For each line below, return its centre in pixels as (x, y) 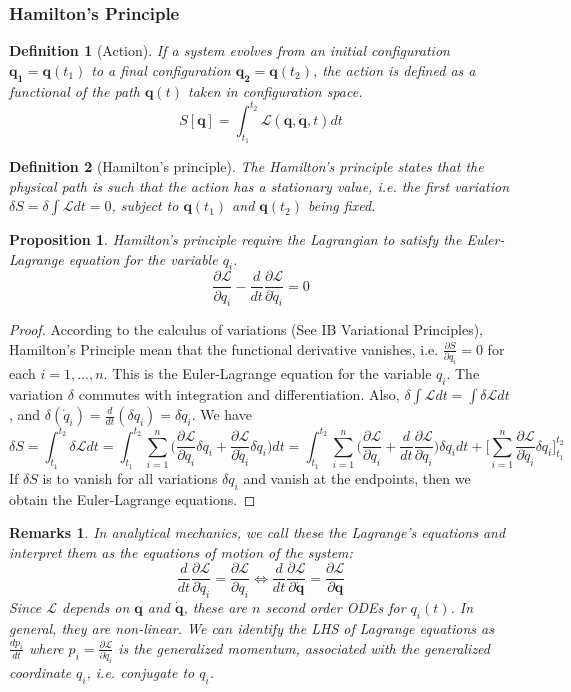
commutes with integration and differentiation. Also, (239, 394)
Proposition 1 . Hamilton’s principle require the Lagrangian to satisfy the (235, 239)
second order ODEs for (335, 607)
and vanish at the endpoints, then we (357, 477)
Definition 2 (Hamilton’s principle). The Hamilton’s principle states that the (246, 165)
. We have (221, 414)
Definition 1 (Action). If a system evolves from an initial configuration (229, 50)
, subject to (145, 205)
